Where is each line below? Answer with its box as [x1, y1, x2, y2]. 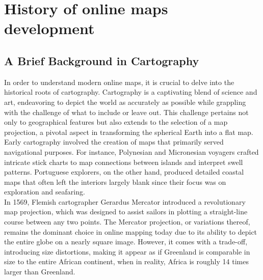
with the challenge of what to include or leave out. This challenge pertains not [4, 106, 249, 117]
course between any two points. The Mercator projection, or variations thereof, [4, 216, 250, 227]
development [4, 18, 95, 39]
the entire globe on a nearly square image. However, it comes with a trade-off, [4, 236, 248, 247]
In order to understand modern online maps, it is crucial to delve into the [4, 76, 234, 87]
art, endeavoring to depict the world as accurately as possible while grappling [4, 96, 246, 107]
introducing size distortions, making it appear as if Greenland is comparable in [4, 246, 250, 257]
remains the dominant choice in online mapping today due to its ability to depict [4, 226, 257, 237]
